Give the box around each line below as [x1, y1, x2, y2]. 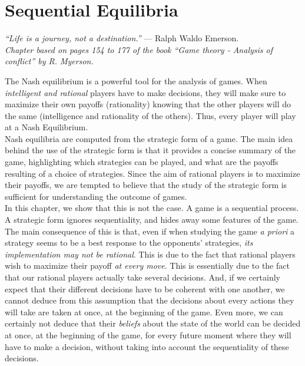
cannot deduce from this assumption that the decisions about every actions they [5, 294, 294, 306]
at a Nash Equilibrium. [5, 121, 88, 133]
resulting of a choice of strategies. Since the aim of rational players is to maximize [5, 167, 300, 179]
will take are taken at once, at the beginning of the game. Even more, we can [5, 305, 283, 318]
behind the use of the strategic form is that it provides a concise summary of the [5, 144, 296, 156]
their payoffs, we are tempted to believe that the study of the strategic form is [5, 179, 287, 191]
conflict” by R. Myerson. [5, 55, 94, 67]
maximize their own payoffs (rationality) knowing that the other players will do [5, 98, 291, 110]
